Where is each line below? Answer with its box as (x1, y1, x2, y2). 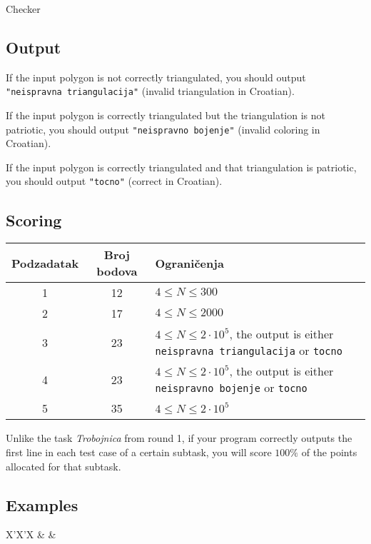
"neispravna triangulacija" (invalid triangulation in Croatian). (6, 84, 295, 99)
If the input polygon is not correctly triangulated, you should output (6, 69, 306, 84)
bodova (96, 263, 138, 280)
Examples (6, 493, 78, 515)
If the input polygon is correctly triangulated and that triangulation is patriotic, (6, 159, 357, 174)
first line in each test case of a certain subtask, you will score (6, 444, 272, 459)
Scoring (6, 208, 62, 231)
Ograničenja (155, 254, 224, 271)
